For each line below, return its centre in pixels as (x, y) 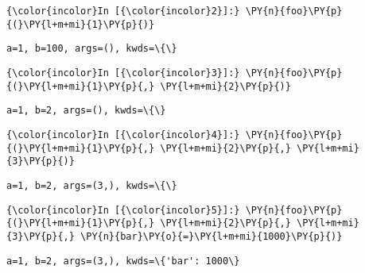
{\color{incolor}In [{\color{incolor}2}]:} (123, 11)
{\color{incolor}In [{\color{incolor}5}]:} (123, 210)
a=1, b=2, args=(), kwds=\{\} (86, 111)
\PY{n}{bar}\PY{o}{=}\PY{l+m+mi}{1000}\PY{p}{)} (212, 236)
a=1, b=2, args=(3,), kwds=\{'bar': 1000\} (123, 261)
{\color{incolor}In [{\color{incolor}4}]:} (123, 135)
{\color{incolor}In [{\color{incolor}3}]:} (123, 73)
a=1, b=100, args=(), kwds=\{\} (92, 49)
